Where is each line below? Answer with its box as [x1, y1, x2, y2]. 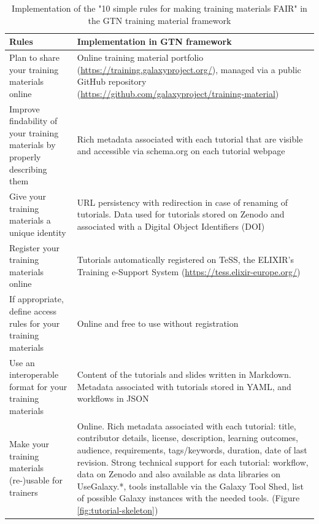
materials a [9, 214, 51, 227]
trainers [9, 485, 38, 498]
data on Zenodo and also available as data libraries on [77, 467, 281, 480]
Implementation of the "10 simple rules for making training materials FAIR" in [12, 2, 307, 14]
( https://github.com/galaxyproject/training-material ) [77, 87, 279, 100]
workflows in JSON [77, 392, 149, 405]
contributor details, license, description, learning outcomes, [77, 431, 298, 444]
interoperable [9, 368, 59, 381]
